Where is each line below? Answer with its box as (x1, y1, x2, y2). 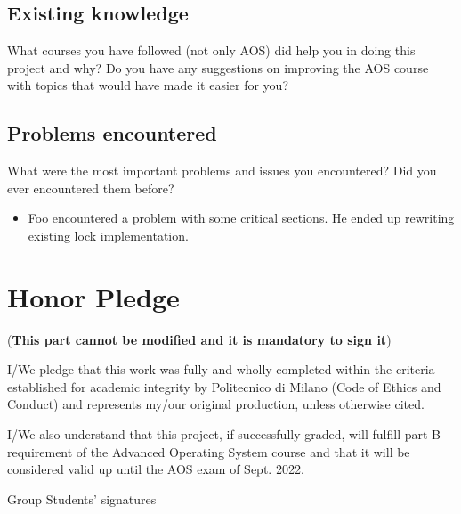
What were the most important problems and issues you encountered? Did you (7, 161, 437, 180)
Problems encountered (7, 119, 217, 147)
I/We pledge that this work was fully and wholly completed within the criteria (7, 360, 435, 379)
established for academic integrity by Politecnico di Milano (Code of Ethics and (7, 377, 441, 396)
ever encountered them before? (7, 178, 174, 197)
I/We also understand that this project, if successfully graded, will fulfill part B (7, 425, 441, 444)
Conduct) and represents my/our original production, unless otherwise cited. (7, 395, 425, 413)
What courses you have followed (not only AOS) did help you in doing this (7, 41, 416, 60)
